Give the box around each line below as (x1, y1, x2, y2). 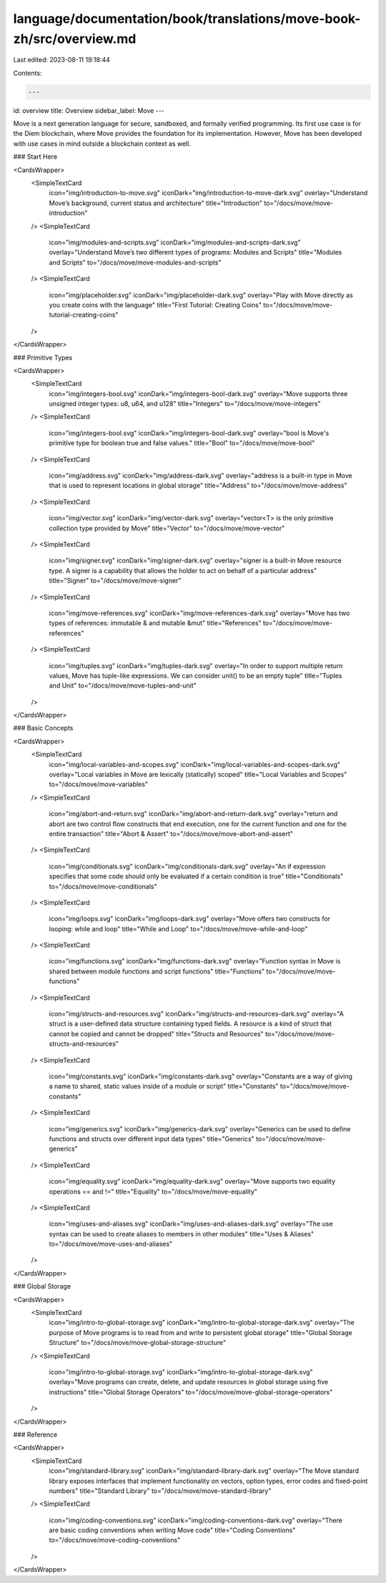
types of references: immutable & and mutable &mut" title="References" (49, 619, 262, 627)
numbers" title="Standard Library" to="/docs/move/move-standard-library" (49, 1487, 272, 1495)
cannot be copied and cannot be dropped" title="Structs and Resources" (49, 1029, 264, 1038)
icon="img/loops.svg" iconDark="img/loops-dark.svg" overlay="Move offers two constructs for (49, 915, 331, 923)
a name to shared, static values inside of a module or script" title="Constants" (49, 1082, 279, 1091)
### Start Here (13, 152, 57, 161)
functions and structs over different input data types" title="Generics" (49, 1134, 255, 1143)
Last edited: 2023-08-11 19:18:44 (13, 56, 111, 64)
